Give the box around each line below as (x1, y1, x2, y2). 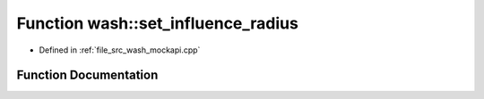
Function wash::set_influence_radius (16, 13, 299, 33)
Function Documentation (16, 68, 159, 83)
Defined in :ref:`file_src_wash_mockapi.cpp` (39, 45, 201, 55)
